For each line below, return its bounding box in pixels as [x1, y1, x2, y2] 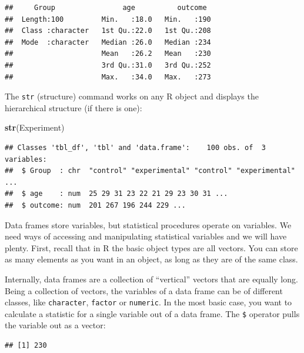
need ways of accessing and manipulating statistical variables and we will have [5, 230, 287, 242]
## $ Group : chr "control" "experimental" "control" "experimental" [5, 166, 295, 175]
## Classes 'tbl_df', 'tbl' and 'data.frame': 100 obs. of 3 [5, 144, 266, 152]
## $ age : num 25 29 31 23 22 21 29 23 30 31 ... [5, 189, 228, 198]
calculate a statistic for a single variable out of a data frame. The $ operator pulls [5, 307, 300, 319]
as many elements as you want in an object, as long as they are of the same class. [5, 253, 298, 265]
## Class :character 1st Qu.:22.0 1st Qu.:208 [5, 26, 211, 35]
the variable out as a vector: [5, 319, 106, 331]
